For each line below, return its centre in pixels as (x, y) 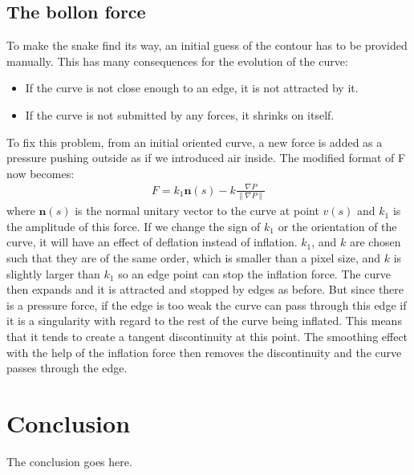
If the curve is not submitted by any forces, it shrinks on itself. (180, 114)
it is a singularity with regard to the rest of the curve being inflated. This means (204, 321)
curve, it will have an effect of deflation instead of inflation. (152, 242)
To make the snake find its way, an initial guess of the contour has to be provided (207, 45)
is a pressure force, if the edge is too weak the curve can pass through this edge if (207, 304)
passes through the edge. (67, 368)
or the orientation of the (337, 226)
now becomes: (41, 173)
